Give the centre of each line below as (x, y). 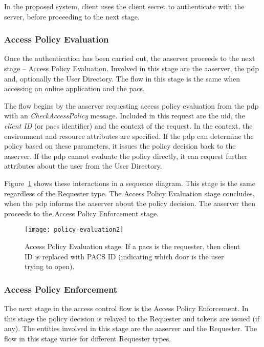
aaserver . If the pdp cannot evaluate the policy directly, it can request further (126, 156)
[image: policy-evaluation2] (74, 230)
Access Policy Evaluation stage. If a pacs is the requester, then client (133, 246)
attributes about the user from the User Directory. (83, 166)
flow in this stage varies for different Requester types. (88, 338)
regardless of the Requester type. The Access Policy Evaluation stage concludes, (129, 193)
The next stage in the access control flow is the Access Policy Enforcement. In (126, 308)
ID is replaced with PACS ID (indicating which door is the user (124, 256)
